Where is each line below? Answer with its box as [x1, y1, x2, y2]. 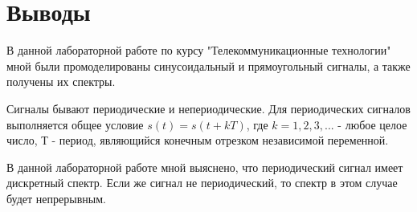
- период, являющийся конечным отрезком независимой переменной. [51, 132, 389, 149]
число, [6, 132, 38, 149]
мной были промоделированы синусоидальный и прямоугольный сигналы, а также [6, 57, 411, 74]
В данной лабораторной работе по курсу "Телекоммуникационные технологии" [6, 42, 391, 59]
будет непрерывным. [6, 190, 106, 206]
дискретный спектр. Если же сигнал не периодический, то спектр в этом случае [6, 174, 398, 191]
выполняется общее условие [6, 116, 144, 132]
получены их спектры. [6, 73, 116, 90]
